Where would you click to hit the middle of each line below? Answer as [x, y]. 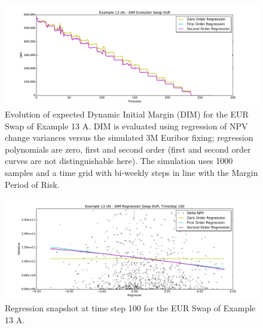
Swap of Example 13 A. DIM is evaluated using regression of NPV [126, 126]
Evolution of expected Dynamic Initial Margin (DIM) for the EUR [127, 114]
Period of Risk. [32, 184]
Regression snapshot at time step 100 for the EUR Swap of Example [130, 308]
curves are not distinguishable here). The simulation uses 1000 [119, 161]
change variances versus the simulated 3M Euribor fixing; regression [129, 137]
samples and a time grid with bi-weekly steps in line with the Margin [131, 172]
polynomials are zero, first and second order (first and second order [128, 149]
